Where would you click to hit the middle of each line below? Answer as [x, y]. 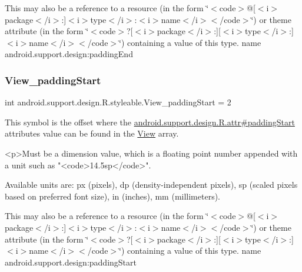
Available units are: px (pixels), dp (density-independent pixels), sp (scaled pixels [151, 185]
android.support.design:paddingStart [71, 262]
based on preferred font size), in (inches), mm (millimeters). [113, 196]
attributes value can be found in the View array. [92, 133]
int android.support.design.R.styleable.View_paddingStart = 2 [118, 102]
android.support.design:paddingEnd [69, 54]
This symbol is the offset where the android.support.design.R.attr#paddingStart [150, 122]
